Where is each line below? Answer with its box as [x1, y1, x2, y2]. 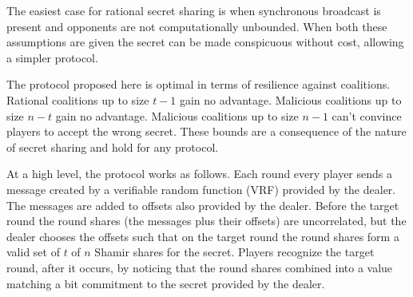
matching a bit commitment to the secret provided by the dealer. [6, 275, 325, 291]
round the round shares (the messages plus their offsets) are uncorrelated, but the [6, 212, 407, 229]
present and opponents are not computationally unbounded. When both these [6, 18, 387, 34]
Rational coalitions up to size [6, 91, 149, 108]
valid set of [6, 244, 60, 260]
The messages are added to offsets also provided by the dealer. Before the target [6, 196, 399, 213]
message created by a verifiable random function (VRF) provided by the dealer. [6, 180, 396, 197]
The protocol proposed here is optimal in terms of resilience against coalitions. [6, 76, 391, 93]
